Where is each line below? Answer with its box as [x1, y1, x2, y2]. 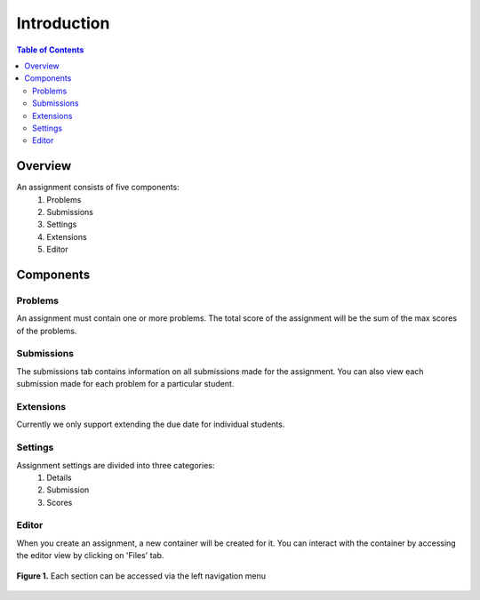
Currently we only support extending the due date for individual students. [16, 419, 285, 430]
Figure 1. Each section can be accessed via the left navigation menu [16, 570, 267, 581]
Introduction [16, 13, 110, 33]
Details [46, 472, 72, 483]
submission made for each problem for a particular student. [16, 379, 235, 389]
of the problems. [16, 325, 77, 336]
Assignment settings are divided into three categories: [16, 460, 215, 470]
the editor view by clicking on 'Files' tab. [16, 550, 164, 561]
